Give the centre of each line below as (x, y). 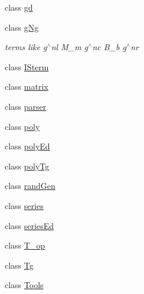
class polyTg (27, 166)
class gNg (22, 27)
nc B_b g (109, 47)
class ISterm (27, 66)
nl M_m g (70, 47)
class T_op (25, 245)
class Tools (24, 285)
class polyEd (27, 146)
